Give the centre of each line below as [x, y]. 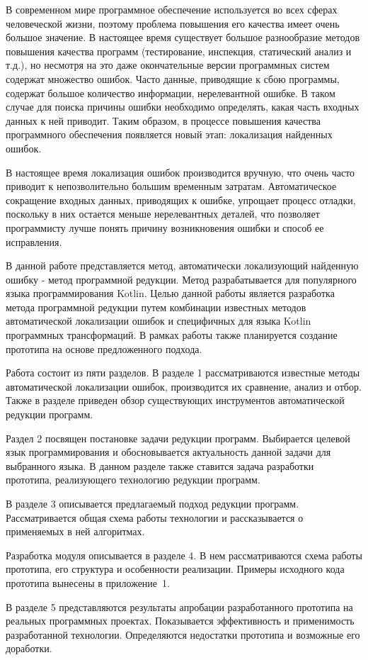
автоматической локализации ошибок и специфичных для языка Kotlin [159, 321]
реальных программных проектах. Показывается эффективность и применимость [180, 621]
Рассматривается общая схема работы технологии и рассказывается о [155, 517]
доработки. [29, 648]
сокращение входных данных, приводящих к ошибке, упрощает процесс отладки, [181, 200]
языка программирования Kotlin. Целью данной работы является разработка [170, 293]
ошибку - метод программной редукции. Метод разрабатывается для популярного [181, 279]
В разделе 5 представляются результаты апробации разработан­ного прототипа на [179, 606]
